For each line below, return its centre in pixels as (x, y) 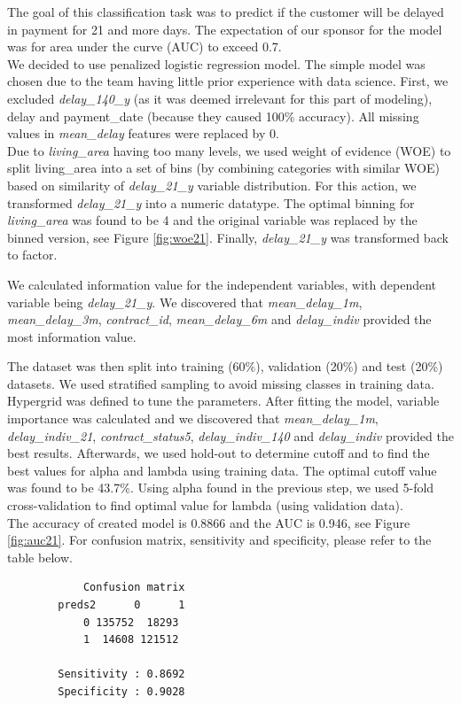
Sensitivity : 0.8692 (121, 674)
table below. (40, 557)
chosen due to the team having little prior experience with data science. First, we (228, 81)
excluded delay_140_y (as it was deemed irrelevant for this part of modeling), (220, 98)
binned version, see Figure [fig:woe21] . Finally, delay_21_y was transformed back (228, 237)
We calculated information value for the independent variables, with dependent (222, 284)
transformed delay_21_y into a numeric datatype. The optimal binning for (211, 202)
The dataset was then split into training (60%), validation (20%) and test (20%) (225, 366)
